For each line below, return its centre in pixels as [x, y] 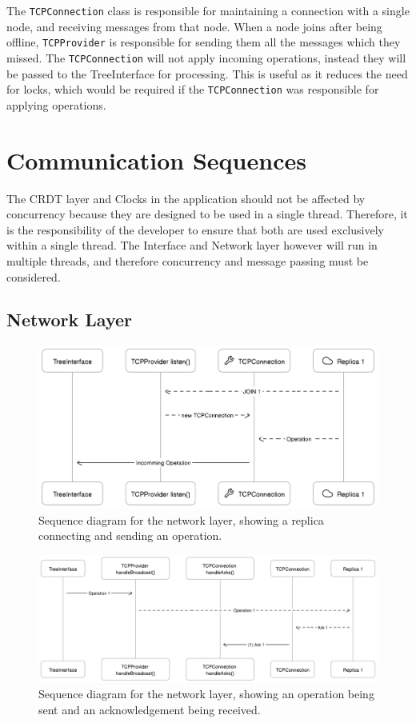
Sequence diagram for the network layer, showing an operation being [206, 694]
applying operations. [56, 104]
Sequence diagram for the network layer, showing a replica [181, 519]
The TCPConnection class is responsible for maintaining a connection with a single [208, 10]
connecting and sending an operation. [130, 535]
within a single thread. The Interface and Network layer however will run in [192, 245]
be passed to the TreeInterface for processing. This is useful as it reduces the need [207, 73]
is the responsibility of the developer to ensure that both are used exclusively [195, 229]
